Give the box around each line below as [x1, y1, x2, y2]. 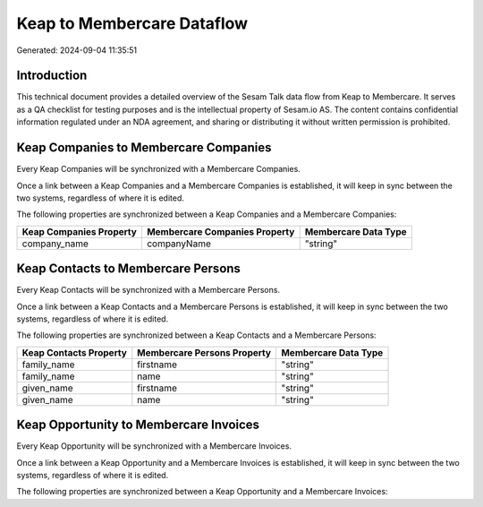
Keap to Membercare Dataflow [16, 13, 249, 33]
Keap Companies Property [21, 225, 138, 237]
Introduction [16, 68, 88, 83]
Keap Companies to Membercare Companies [16, 140, 272, 156]
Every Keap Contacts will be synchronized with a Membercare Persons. [16, 285, 281, 296]
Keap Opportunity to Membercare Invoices [16, 417, 259, 433]
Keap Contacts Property [21, 346, 127, 358]
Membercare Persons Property [137, 346, 272, 358]
